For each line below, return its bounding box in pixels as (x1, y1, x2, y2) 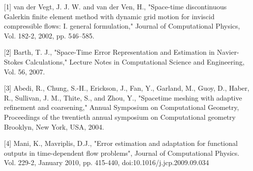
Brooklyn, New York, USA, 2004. (4, 121, 104, 132)
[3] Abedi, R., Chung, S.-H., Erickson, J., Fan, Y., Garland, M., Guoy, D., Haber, (4, 83, 250, 93)
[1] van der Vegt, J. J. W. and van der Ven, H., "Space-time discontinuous (4, 1, 227, 11)
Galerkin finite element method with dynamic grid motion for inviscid (4, 11, 215, 21)
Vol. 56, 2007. (4, 66, 45, 76)
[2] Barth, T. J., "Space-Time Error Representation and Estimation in (4, 47, 215, 57)
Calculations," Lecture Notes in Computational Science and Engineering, (25, 56, 245, 67)
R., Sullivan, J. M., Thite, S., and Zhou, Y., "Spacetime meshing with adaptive (4, 92, 242, 103)
